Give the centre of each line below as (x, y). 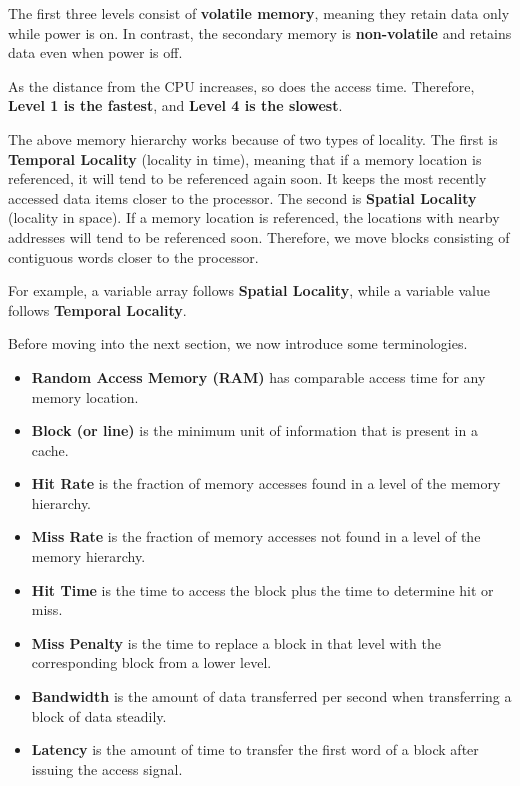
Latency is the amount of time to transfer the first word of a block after (255, 749)
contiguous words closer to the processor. (133, 256)
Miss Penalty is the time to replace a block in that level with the (236, 642)
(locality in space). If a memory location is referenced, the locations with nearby (254, 217)
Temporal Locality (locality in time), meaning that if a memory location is (245, 158)
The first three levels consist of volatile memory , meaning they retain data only (259, 13)
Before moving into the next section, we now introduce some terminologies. (238, 343)
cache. (50, 449)
